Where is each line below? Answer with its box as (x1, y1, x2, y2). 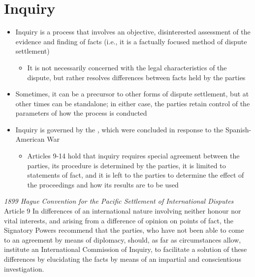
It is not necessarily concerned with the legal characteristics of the (27, 62, 227, 72)
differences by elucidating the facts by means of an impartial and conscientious (4, 254, 241, 264)
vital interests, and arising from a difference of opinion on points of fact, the (4, 215, 233, 225)
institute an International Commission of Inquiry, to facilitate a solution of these (4, 244, 247, 254)
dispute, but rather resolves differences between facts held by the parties (27, 72, 246, 82)
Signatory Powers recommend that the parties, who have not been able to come (4, 225, 244, 235)
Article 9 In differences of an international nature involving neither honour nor (4, 206, 241, 216)
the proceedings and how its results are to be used (27, 179, 179, 189)
